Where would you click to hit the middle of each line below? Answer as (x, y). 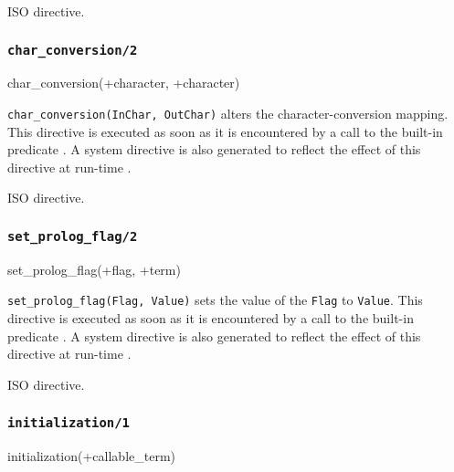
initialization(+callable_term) (92, 456)
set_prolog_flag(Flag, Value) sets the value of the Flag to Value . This (215, 300)
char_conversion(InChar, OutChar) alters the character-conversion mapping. (228, 113)
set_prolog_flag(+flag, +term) (94, 269)
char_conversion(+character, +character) (124, 83)
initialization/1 (69, 423)
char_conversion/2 (73, 50)
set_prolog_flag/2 (73, 236)
